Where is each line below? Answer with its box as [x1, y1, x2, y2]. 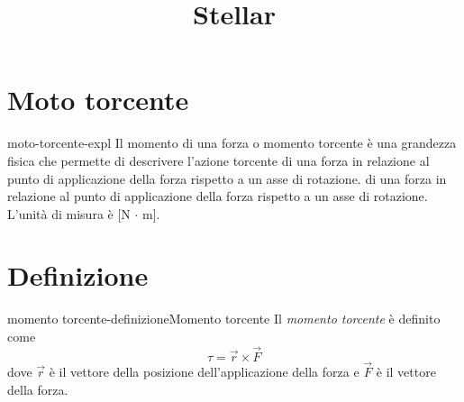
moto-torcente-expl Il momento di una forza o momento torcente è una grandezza [7, 133, 457, 152]
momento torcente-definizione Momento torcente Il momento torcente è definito [7, 309, 441, 328]
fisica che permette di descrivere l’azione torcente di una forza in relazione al [7, 151, 430, 169]
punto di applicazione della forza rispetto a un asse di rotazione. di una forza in [7, 169, 447, 187]
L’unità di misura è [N [7, 204, 131, 223]
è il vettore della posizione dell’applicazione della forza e [49, 362, 359, 381]
